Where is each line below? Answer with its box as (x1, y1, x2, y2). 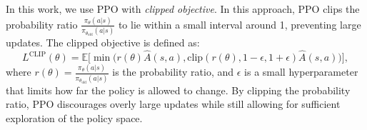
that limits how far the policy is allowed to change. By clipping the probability (6, 82, 351, 97)
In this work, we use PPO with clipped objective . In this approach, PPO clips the (6, 1, 360, 16)
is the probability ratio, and (112, 64, 234, 79)
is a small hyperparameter (244, 64, 358, 79)
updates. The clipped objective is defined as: (6, 35, 200, 50)
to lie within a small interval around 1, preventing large (118, 16, 361, 31)
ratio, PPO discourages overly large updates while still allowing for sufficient (6, 96, 341, 111)
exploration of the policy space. (6, 110, 143, 125)
